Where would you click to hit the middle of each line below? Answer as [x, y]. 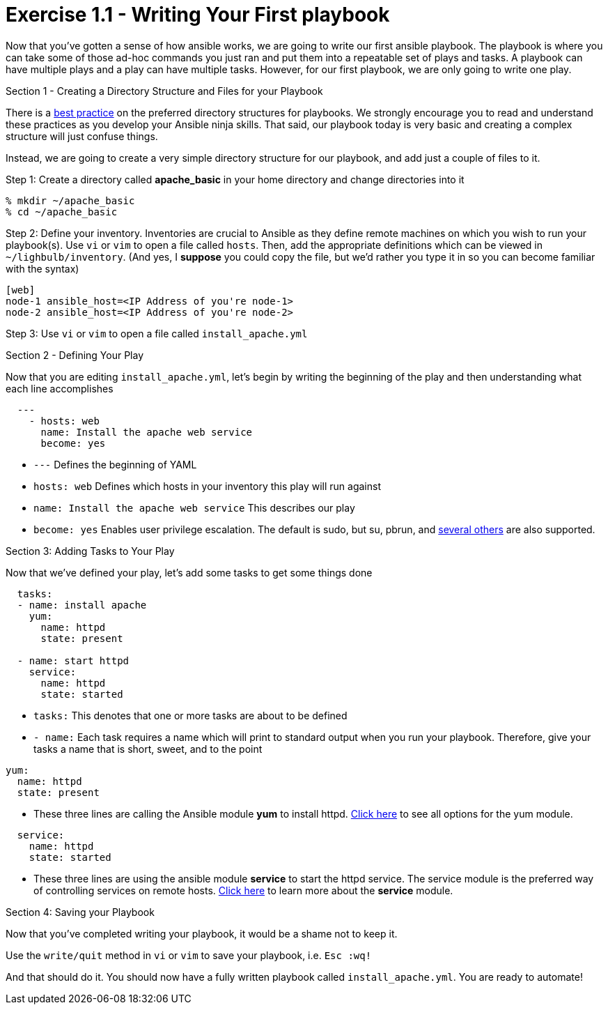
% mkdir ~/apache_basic [70, 200]
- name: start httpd [73, 660]
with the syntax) [42, 268]
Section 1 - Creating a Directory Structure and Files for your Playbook [164, 91]
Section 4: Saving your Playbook [80, 912]
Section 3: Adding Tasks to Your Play [90, 551]
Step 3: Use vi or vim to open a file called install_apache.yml [157, 333]
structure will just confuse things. [82, 136]
